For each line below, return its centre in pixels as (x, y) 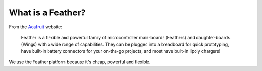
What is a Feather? (47, 12)
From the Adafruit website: (36, 27)
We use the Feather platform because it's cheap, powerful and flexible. (80, 62)
